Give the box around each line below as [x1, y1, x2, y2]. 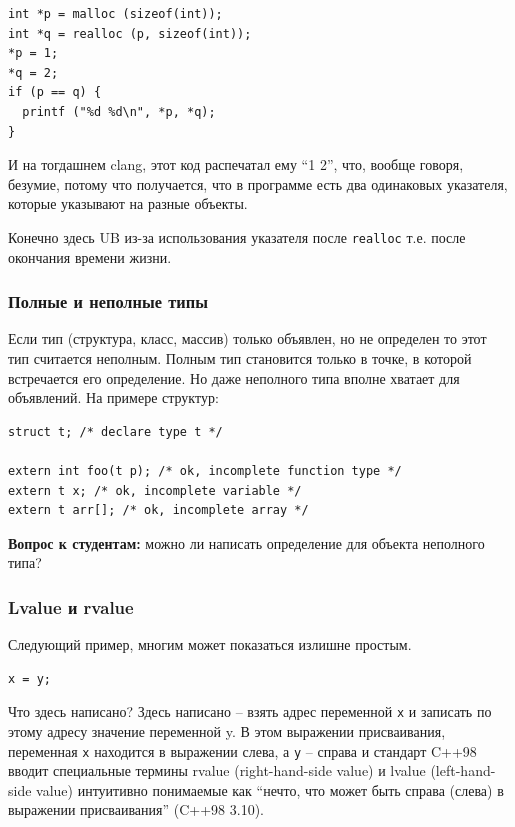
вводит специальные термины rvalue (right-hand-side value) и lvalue [8, 760, 426, 781]
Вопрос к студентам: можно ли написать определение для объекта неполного [8, 532, 485, 553]
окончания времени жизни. [8, 246, 172, 267]
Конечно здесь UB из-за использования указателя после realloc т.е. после [8, 226, 466, 247]
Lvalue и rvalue [8, 594, 134, 619]
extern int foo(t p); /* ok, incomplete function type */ [8, 463, 402, 478]
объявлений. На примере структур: [8, 387, 219, 408]
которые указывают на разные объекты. [8, 193, 248, 214]
